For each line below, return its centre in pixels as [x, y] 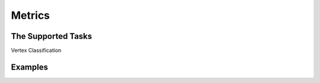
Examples [30, 67]
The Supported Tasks [52, 36]
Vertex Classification [36, 51]
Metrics [31, 15]
